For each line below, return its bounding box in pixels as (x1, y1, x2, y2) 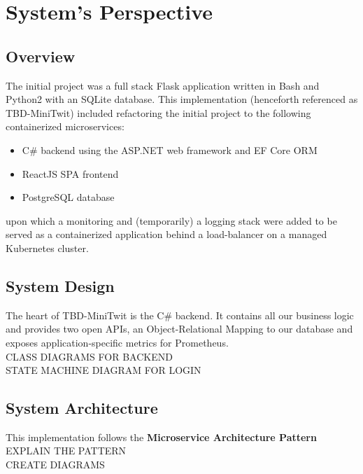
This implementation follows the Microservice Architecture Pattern (6, 429, 317, 444)
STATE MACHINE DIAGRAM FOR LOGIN (6, 363, 201, 377)
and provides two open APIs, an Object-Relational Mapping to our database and (6, 321, 353, 336)
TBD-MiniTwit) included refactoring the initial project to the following (6, 105, 311, 120)
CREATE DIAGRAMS (6, 457, 105, 472)
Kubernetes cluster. (6, 240, 89, 255)
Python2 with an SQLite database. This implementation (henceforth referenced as (6, 92, 358, 106)
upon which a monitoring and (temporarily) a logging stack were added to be (6, 213, 337, 228)
